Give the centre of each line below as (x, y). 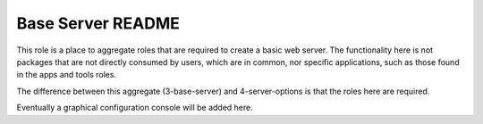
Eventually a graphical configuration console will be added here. (135, 108)
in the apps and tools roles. (66, 75)
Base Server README (98, 23)
